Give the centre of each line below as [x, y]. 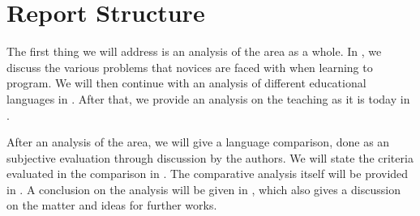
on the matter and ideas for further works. [112, 205]
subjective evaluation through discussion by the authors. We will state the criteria [210, 157]
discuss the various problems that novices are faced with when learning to [190, 67]
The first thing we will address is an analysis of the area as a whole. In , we [194, 51]
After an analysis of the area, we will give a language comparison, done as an [198, 142]
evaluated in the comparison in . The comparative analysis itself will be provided [208, 174]
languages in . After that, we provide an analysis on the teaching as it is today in [208, 98]
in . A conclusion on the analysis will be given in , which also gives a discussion [204, 189]
